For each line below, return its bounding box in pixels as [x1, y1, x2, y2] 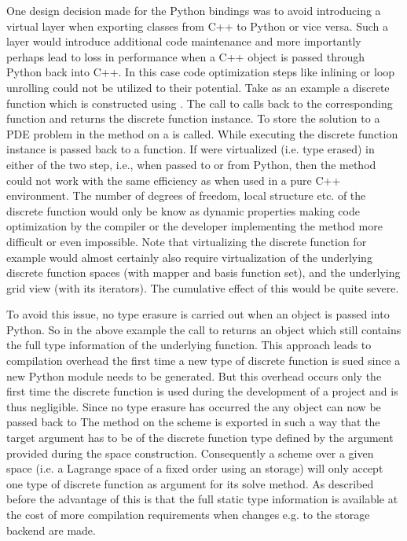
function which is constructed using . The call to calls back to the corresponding [6, 94, 393, 111]
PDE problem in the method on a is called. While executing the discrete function [6, 125, 398, 142]
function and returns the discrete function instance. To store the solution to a [6, 110, 380, 127]
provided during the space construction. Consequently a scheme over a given [6, 444, 374, 461]
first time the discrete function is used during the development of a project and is [6, 383, 398, 399]
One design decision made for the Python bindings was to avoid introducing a [6, 2, 381, 18]
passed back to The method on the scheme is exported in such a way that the [6, 414, 380, 430]
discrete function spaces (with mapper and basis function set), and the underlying [6, 264, 401, 281]
